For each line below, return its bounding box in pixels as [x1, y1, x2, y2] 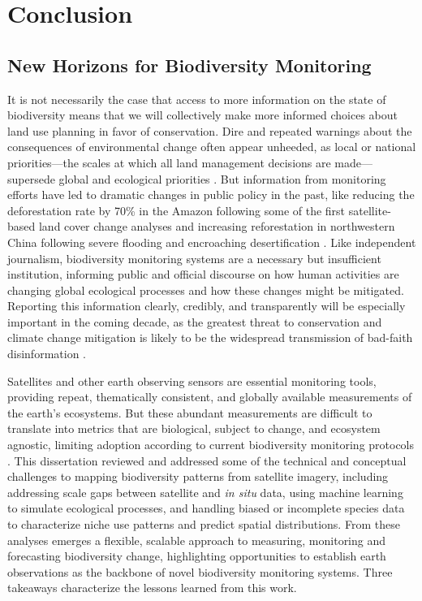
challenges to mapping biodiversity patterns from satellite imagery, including [7, 468, 389, 485]
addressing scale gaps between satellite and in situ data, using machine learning [7, 483, 403, 500]
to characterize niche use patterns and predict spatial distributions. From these [7, 516, 400, 533]
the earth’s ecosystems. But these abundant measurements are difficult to [7, 404, 372, 421]
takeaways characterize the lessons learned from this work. [7, 579, 297, 596]
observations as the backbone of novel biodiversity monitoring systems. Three [7, 563, 393, 580]
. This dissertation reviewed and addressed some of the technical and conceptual [7, 452, 407, 469]
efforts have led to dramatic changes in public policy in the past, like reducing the [7, 186, 415, 203]
